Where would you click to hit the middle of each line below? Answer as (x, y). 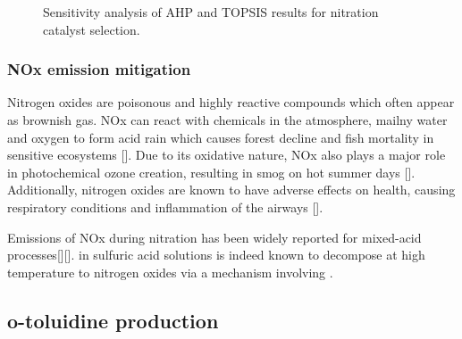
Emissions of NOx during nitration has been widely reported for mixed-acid (214, 237)
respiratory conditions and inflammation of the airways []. (165, 207)
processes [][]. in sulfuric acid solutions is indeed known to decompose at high (216, 255)
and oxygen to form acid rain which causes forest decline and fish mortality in (221, 137)
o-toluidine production (113, 320)
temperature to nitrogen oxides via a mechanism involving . (170, 272)
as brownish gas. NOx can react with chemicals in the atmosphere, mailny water (227, 120)
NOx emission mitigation (99, 69)
